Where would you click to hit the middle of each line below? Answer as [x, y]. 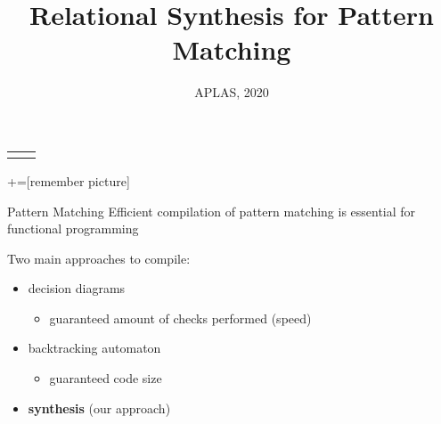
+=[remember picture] [69, 180]
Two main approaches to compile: [99, 258]
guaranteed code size [106, 378]
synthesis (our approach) [99, 408]
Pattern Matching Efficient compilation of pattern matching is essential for [212, 211]
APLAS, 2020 [232, 92]
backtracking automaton [94, 348]
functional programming [73, 228]
